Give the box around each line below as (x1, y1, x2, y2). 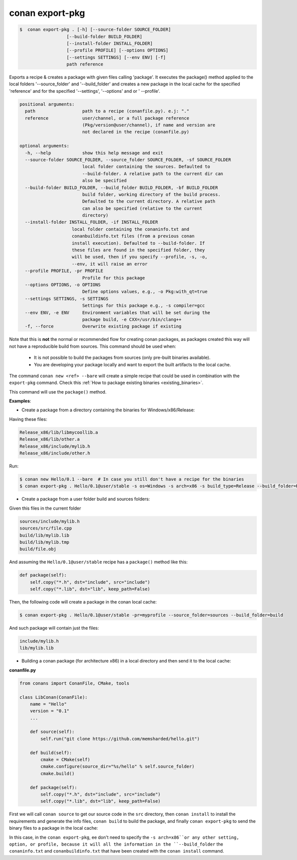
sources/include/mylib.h (19, 519, 80, 524)
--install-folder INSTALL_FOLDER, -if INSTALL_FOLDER (25, 219, 158, 225)
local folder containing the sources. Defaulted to (82, 164, 210, 170)
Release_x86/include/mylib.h (19, 443, 91, 449)
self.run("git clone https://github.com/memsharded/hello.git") (40, 736, 200, 741)
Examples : (9, 398, 32, 404)
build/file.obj (19, 546, 56, 552)
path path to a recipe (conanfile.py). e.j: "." (25, 108, 190, 114)
